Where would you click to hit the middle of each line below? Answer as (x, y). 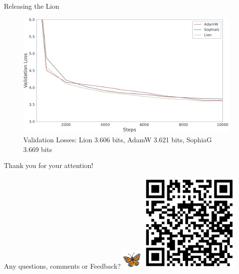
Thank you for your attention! (49, 165)
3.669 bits (38, 149)
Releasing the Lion (32, 6)
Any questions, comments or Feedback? (62, 266)
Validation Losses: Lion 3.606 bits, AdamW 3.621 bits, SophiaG (118, 140)
